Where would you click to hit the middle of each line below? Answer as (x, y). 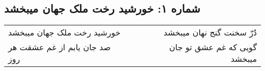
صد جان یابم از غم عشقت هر (59, 47)
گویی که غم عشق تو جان (213, 47)
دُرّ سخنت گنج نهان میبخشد (210, 32)
